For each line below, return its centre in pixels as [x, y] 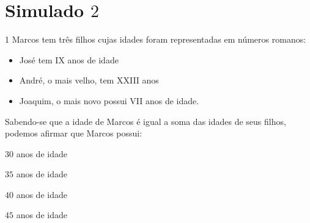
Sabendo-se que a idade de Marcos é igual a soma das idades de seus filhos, [146, 121]
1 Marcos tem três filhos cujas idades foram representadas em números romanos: [156, 39]
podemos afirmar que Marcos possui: [74, 133]
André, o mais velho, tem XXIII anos [89, 80]
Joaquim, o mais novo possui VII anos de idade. [109, 100]
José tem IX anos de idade [69, 59]
